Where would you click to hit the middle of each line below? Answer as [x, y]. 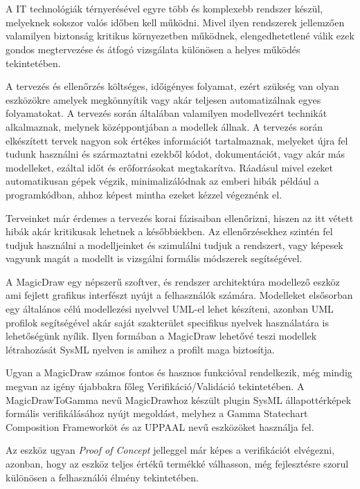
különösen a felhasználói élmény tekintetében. [102, 477]
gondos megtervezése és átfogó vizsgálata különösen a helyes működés [153, 49]
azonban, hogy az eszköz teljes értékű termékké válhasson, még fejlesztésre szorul [177, 463]
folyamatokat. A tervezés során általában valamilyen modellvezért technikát [166, 113]
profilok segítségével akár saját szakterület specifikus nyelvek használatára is [168, 322]
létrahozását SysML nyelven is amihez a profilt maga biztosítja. [140, 349]
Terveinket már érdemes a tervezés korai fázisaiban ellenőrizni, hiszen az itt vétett [180, 218]
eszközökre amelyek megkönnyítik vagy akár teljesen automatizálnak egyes [163, 99]
